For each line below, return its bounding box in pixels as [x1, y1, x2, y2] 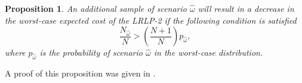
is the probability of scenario [39, 46, 143, 59]
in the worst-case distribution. [153, 46, 263, 59]
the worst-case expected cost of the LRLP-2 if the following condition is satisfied [5, 14, 297, 26]
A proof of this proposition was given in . [5, 66, 156, 79]
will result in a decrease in [198, 2, 294, 14]
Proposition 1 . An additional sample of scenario [5, 2, 187, 14]
